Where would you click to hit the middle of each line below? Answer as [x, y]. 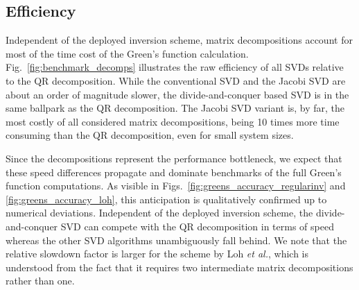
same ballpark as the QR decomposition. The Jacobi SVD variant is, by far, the [175, 108]
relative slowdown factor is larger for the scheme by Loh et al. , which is [157, 254]
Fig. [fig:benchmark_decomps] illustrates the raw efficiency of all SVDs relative [175, 67]
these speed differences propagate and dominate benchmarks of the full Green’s [174, 172]
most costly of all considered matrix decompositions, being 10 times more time [173, 121]
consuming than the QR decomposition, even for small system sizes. [150, 135]
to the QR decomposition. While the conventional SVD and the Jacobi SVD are [176, 80]
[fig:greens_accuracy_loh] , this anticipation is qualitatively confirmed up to [166, 199]
